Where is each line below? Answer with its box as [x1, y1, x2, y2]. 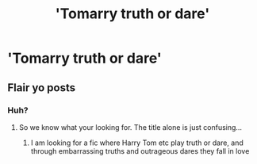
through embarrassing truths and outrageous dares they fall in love [30, 146, 250, 155]
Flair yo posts [7, 81, 76, 94]
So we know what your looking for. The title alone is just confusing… [18, 122, 243, 132]
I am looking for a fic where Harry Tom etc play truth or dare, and [30, 138, 244, 147]
